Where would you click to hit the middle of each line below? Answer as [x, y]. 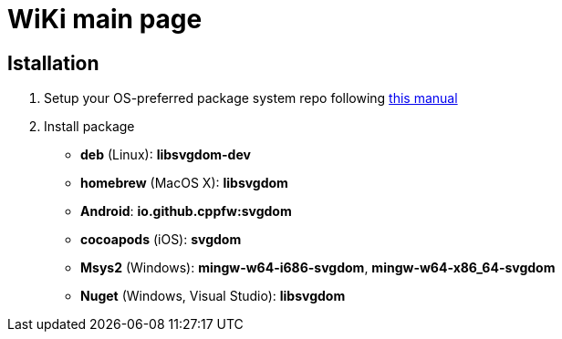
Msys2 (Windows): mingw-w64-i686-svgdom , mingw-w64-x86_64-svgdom [318, 268]
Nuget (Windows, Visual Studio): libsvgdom [213, 296]
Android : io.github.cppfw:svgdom [186, 211]
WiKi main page [105, 19]
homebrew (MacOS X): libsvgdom [184, 183]
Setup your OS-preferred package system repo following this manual [251, 98]
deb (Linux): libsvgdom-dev [166, 155]
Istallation [53, 63]
